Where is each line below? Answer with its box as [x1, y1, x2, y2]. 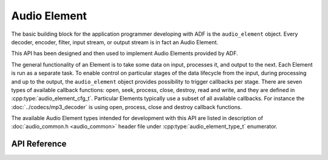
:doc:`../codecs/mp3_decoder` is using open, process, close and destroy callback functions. [11, 103, 242, 110]
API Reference [11, 139, 67, 149]
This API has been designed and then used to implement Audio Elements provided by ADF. [11, 50, 238, 57]
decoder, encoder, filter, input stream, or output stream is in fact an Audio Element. [11, 38, 219, 45]
